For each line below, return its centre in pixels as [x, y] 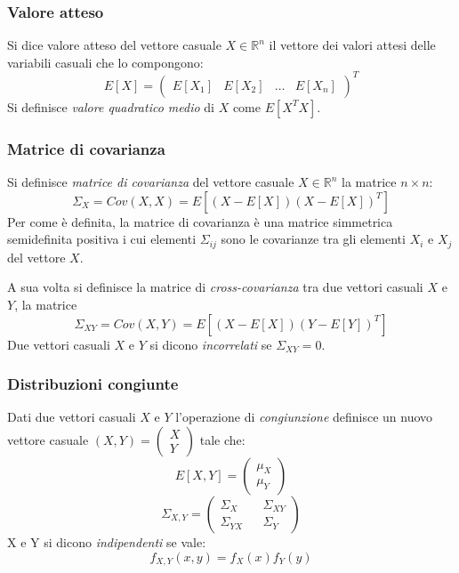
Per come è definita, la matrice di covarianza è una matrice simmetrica [200, 221]
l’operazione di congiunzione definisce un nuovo [304, 417]
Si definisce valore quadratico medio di [111, 106]
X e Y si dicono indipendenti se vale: [107, 541]
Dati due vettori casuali [72, 417]
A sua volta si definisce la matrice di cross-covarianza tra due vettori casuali [215, 287]
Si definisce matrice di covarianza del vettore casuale [151, 182]
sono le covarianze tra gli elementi [313, 239]
